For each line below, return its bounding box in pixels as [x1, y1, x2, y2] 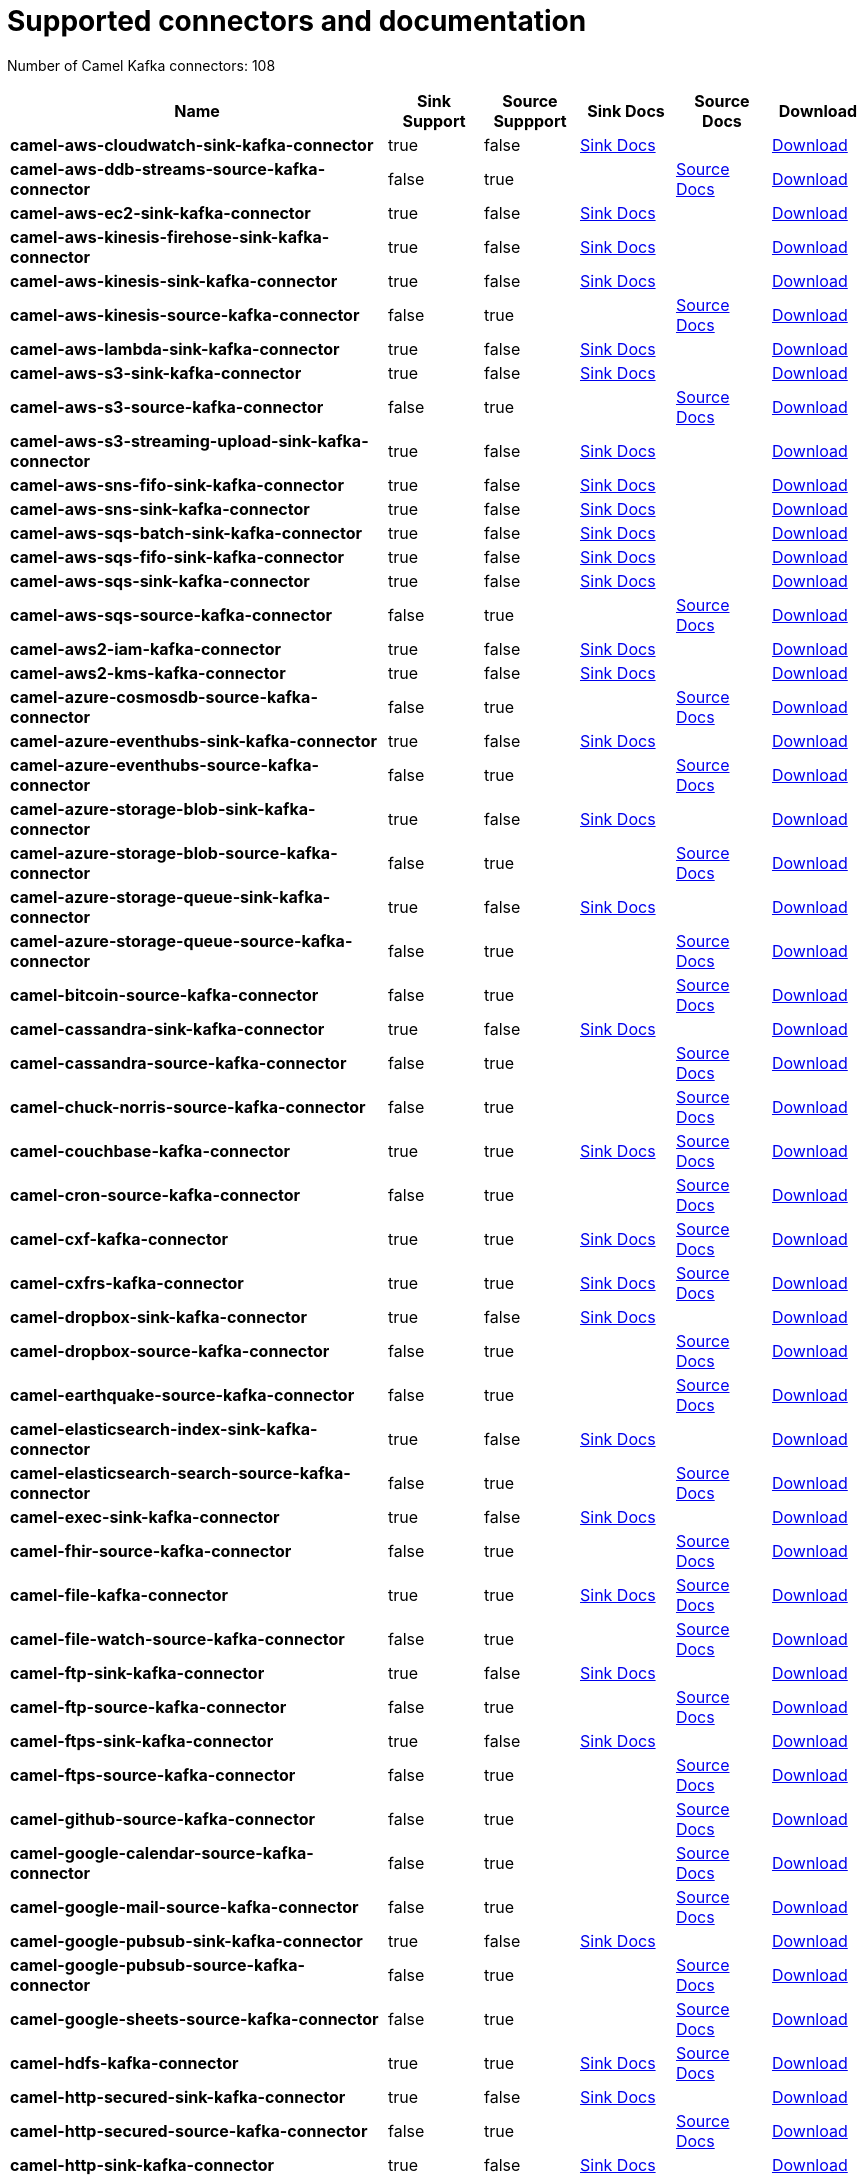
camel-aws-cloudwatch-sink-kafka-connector [10, 134, 374, 155]
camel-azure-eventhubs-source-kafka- [10, 754, 320, 775]
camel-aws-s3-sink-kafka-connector [10, 362, 302, 383]
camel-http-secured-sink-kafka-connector [10, 2086, 346, 2107]
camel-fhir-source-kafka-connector [10, 1540, 292, 1561]
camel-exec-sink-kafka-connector [10, 1506, 280, 1527]
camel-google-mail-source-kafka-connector [10, 1896, 359, 1917]
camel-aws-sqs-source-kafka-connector [10, 604, 333, 625]
